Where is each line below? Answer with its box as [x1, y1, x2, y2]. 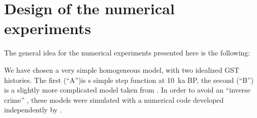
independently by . [4, 104, 62, 115]
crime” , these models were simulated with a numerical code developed [4, 94, 224, 105]
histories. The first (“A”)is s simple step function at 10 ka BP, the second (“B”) [4, 74, 254, 85]
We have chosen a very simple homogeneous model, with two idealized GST [4, 64, 240, 75]
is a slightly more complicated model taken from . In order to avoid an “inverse [4, 84, 250, 95]
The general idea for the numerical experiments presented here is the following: [4, 47, 250, 58]
